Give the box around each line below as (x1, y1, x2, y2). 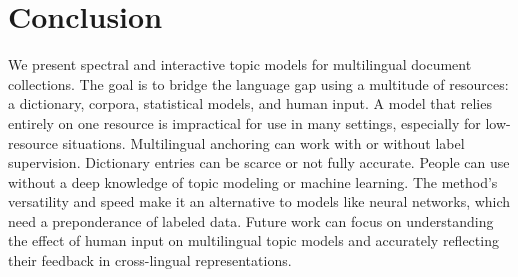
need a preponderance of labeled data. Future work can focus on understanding (8, 210, 494, 231)
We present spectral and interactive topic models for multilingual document (8, 54, 472, 75)
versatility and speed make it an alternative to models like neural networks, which (8, 191, 511, 212)
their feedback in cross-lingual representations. (8, 250, 292, 271)
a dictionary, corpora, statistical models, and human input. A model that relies (8, 93, 492, 114)
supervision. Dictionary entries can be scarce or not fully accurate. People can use (8, 152, 510, 173)
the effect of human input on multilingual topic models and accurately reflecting (8, 230, 499, 251)
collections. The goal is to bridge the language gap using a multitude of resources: (8, 73, 509, 94)
